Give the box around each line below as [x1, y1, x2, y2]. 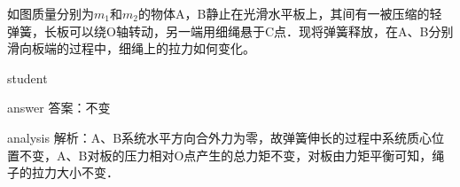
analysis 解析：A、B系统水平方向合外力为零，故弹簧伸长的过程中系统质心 [7, 128, 433, 146]
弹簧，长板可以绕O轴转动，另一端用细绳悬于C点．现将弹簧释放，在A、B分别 [7, 21, 454, 40]
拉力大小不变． [31, 163, 119, 182]
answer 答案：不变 [7, 98, 111, 117]
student [7, 68, 48, 87]
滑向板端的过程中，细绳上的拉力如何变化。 [7, 39, 255, 58]
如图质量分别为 [7, 4, 94, 22]
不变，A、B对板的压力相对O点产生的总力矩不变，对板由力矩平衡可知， [19, 145, 433, 164]
